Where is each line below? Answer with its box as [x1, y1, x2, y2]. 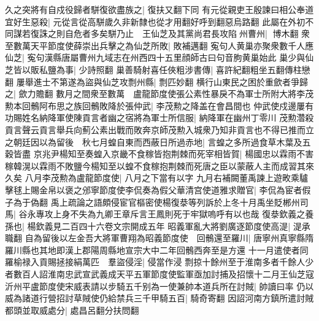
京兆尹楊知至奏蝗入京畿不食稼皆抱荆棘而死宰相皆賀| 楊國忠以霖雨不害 [33, 147, 314, 160]
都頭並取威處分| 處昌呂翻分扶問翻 [5, 303, 139, 316]
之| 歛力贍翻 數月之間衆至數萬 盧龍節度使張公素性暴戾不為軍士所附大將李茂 [5, 87, 314, 100]
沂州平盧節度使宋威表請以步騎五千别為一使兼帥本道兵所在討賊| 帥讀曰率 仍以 [5, 279, 314, 292]
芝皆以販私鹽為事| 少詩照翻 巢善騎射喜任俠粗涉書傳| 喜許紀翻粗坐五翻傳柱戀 [5, 63, 310, 75]
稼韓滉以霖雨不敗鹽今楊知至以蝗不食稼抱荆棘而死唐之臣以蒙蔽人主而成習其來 [5, 159, 314, 172]
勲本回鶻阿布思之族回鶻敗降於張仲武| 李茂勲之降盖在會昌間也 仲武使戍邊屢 [5, 99, 306, 112]
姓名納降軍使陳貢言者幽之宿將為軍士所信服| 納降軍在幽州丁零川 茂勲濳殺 [21, 111, 314, 124]
